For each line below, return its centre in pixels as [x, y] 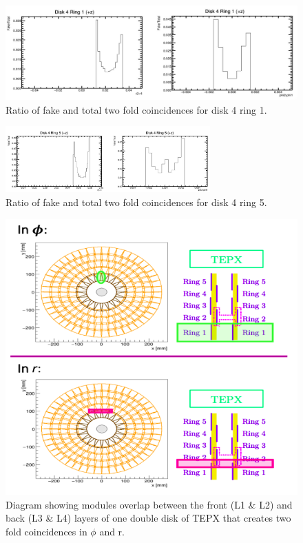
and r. [112, 531]
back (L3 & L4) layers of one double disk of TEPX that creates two [148, 518]
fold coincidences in [46, 531]
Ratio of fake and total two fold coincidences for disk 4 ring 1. [136, 109]
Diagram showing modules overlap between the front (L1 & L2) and [149, 504]
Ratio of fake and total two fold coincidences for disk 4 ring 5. [136, 202]
